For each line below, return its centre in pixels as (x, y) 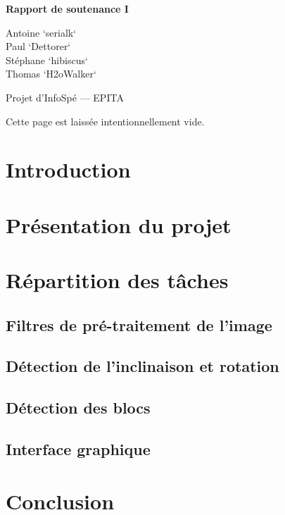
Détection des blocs (78, 408)
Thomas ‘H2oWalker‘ (51, 74)
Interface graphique (78, 449)
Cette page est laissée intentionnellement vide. (105, 121)
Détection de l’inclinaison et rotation (142, 366)
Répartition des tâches (117, 280)
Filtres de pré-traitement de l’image (139, 324)
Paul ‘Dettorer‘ (38, 46)
